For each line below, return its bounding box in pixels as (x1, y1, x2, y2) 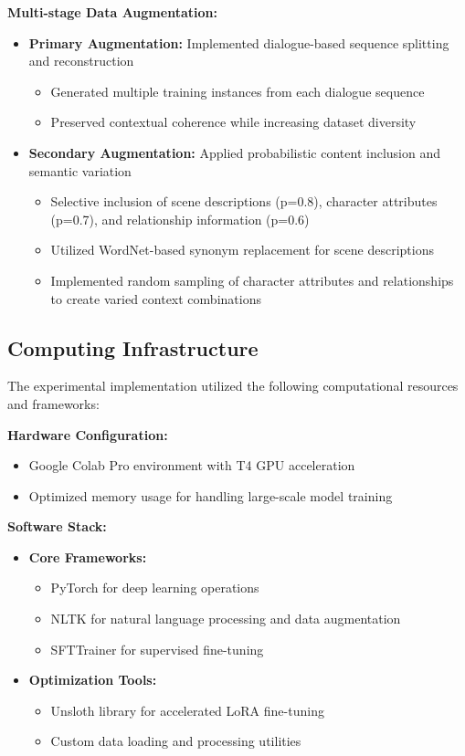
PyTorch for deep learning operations (50, 578, 259, 597)
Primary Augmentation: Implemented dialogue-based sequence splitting (28, 33, 449, 52)
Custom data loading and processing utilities (50, 731, 301, 751)
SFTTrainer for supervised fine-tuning (50, 639, 264, 658)
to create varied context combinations (50, 289, 261, 308)
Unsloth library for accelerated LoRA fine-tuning (50, 700, 324, 719)
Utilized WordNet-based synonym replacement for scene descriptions (50, 240, 434, 259)
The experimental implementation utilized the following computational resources (7, 376, 459, 395)
